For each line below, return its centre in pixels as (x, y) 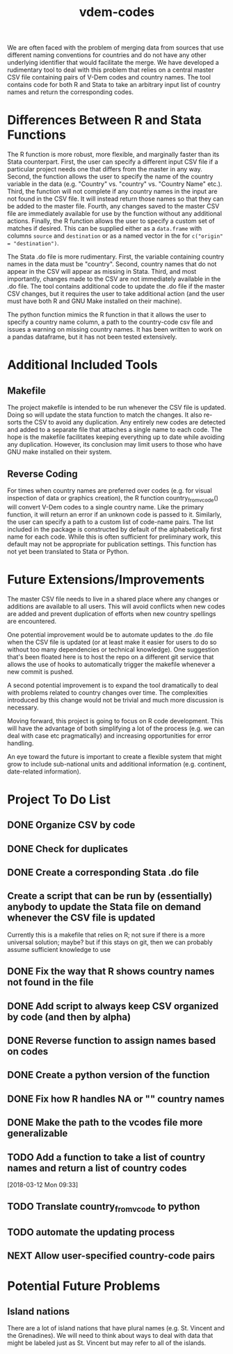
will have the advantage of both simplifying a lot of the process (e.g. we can (116, 728)
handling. (21, 743)
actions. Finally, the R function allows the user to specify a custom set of (111, 221)
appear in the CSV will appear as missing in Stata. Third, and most (102, 272)
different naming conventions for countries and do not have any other (107, 55)
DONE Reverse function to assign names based (112, 1041)
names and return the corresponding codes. (71, 92)
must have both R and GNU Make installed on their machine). (95, 301)
